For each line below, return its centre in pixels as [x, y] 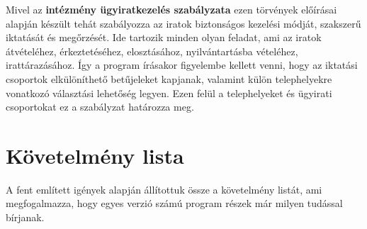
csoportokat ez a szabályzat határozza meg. [100, 107]
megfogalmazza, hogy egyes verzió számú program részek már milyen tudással [174, 203]
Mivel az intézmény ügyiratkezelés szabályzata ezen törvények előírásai [171, 9]
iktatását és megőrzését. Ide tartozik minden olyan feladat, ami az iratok [164, 37]
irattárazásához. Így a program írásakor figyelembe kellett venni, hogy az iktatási [182, 65]
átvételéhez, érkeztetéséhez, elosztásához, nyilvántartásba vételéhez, [152, 51]
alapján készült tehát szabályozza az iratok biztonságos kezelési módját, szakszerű [183, 23]
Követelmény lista [95, 155]
